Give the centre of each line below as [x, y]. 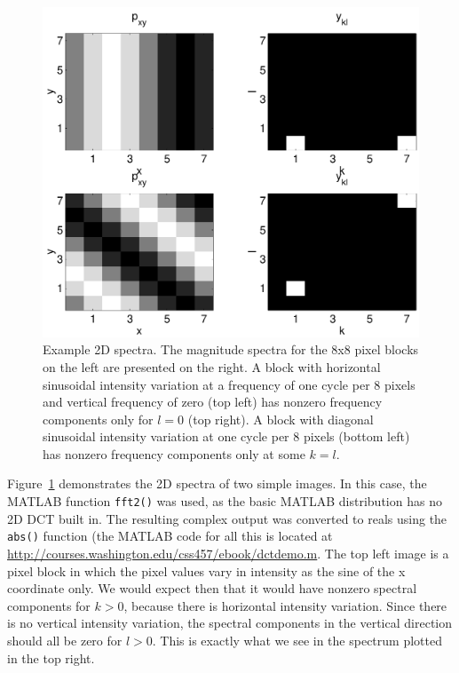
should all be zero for [65, 640]
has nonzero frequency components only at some [174, 453]
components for [49, 605]
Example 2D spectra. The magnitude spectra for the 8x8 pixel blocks [231, 349]
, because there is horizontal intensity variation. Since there [285, 605]
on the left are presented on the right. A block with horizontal [212, 366]
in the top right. [51, 657]
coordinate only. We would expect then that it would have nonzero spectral [212, 588]
